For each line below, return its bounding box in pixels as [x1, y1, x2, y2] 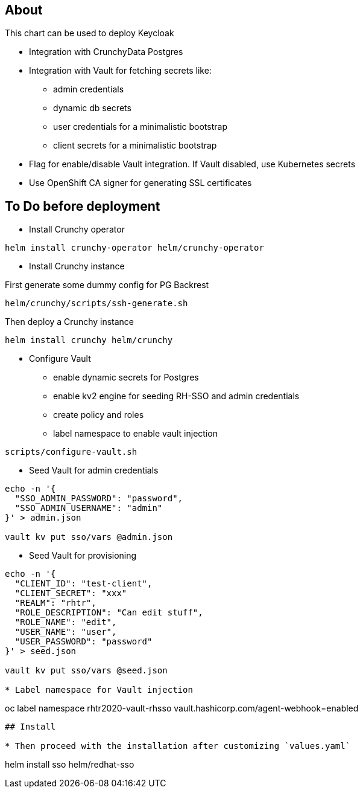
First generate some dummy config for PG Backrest [5, 280, 209, 291]
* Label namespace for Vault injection [5, 685, 193, 695]
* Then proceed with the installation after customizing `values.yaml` [5, 741, 351, 751]
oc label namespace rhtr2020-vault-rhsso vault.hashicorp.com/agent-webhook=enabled [5, 703, 359, 714]
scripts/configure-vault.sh [5, 447, 137, 457]
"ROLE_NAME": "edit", [14, 617, 117, 628]
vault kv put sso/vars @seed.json [5, 666, 168, 676]
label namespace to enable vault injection [53, 428, 218, 439]
